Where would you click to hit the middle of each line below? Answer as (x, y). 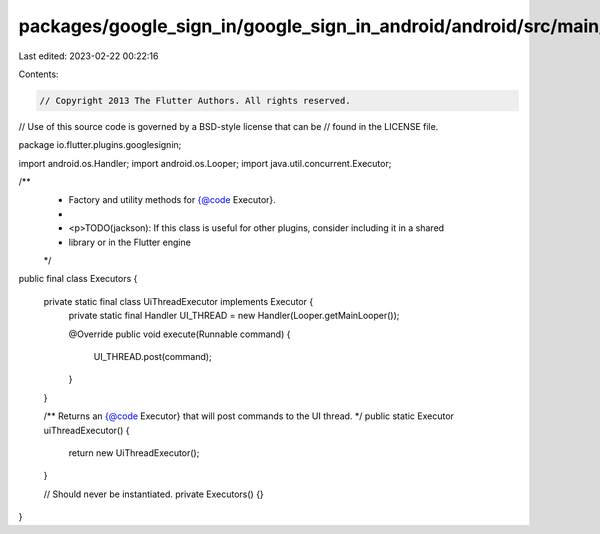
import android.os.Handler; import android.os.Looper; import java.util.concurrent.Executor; (205, 163)
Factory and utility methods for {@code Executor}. (172, 200)
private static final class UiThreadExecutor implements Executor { (178, 301)
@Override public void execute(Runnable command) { (179, 334)
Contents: (38, 74)
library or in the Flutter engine (130, 242)
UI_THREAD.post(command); (152, 356)
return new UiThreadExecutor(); (134, 452)
